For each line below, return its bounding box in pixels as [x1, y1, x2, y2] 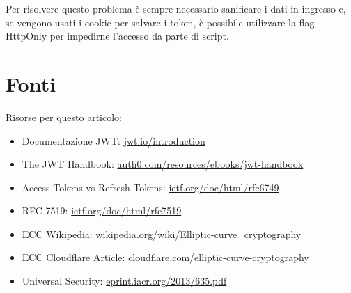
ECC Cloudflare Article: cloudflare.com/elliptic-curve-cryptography [22, 250, 309, 264]
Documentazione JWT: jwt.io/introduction [22, 133, 205, 148]
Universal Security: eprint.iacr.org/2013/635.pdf [22, 274, 227, 288]
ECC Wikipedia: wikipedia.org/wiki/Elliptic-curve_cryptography [22, 226, 302, 241]
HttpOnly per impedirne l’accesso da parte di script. [6, 29, 229, 43]
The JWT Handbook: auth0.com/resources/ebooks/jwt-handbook [22, 157, 304, 171]
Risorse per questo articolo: [6, 109, 122, 124]
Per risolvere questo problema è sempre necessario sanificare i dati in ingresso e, [6, 1, 346, 15]
